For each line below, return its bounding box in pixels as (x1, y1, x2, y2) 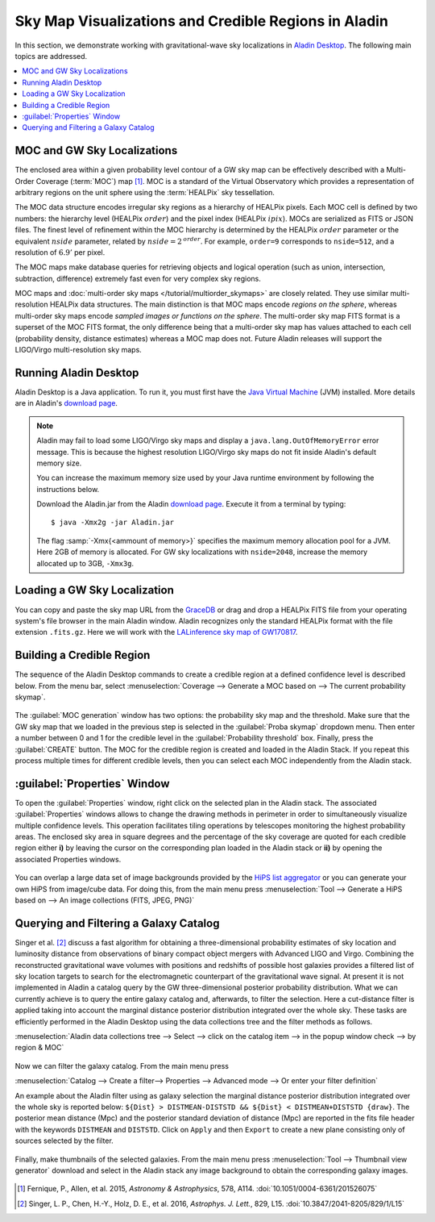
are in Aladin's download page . (14, 398, 118, 408)
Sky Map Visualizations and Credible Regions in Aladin (14, 12, 388, 30)
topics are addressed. (14, 51, 88, 60)
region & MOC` (14, 1043, 64, 1053)
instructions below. (36, 484, 100, 494)
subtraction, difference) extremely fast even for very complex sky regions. (14, 273, 262, 283)
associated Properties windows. (14, 854, 122, 864)
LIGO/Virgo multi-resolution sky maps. (14, 345, 143, 355)
